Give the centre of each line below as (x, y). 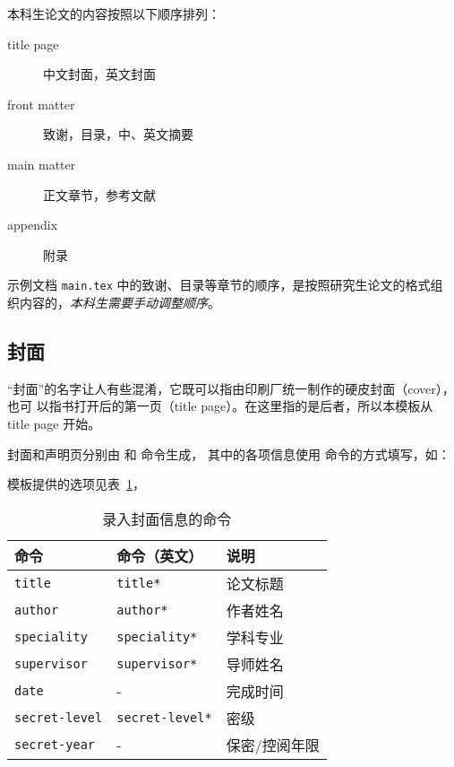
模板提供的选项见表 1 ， (76, 484)
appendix (33, 225)
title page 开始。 (54, 423)
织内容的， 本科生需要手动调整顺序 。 (114, 302)
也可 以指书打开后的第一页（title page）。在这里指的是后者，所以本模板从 (220, 406)
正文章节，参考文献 (99, 194)
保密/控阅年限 (273, 745)
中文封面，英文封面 (99, 74)
